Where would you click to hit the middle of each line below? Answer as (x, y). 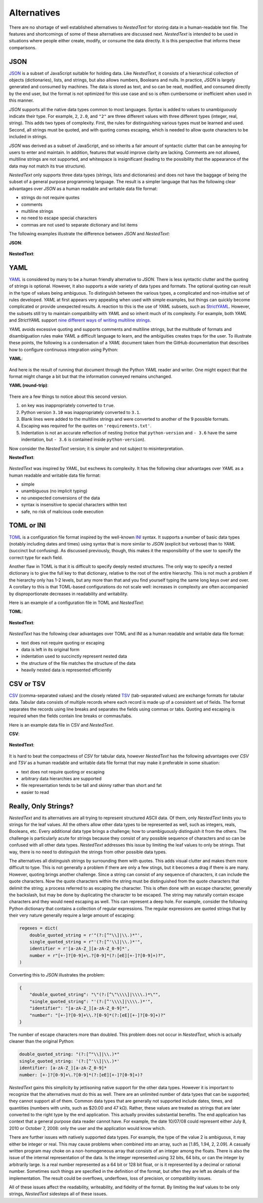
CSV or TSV (27, 684)
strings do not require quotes (50, 198)
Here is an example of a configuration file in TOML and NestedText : (76, 603)
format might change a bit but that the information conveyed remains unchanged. (91, 376)
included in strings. (28, 137)
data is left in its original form (50, 649)
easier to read (35, 792)
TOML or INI (28, 525)
